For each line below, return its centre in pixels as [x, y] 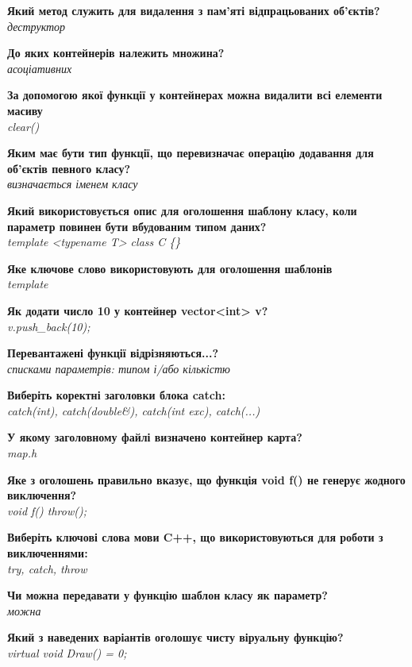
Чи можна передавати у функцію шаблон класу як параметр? [167, 595]
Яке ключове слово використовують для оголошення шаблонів [170, 268]
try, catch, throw [47, 568]
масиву [25, 110]
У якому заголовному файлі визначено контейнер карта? [155, 437]
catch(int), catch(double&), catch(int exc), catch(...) [134, 410]
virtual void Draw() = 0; [67, 653]
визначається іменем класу [73, 184]
